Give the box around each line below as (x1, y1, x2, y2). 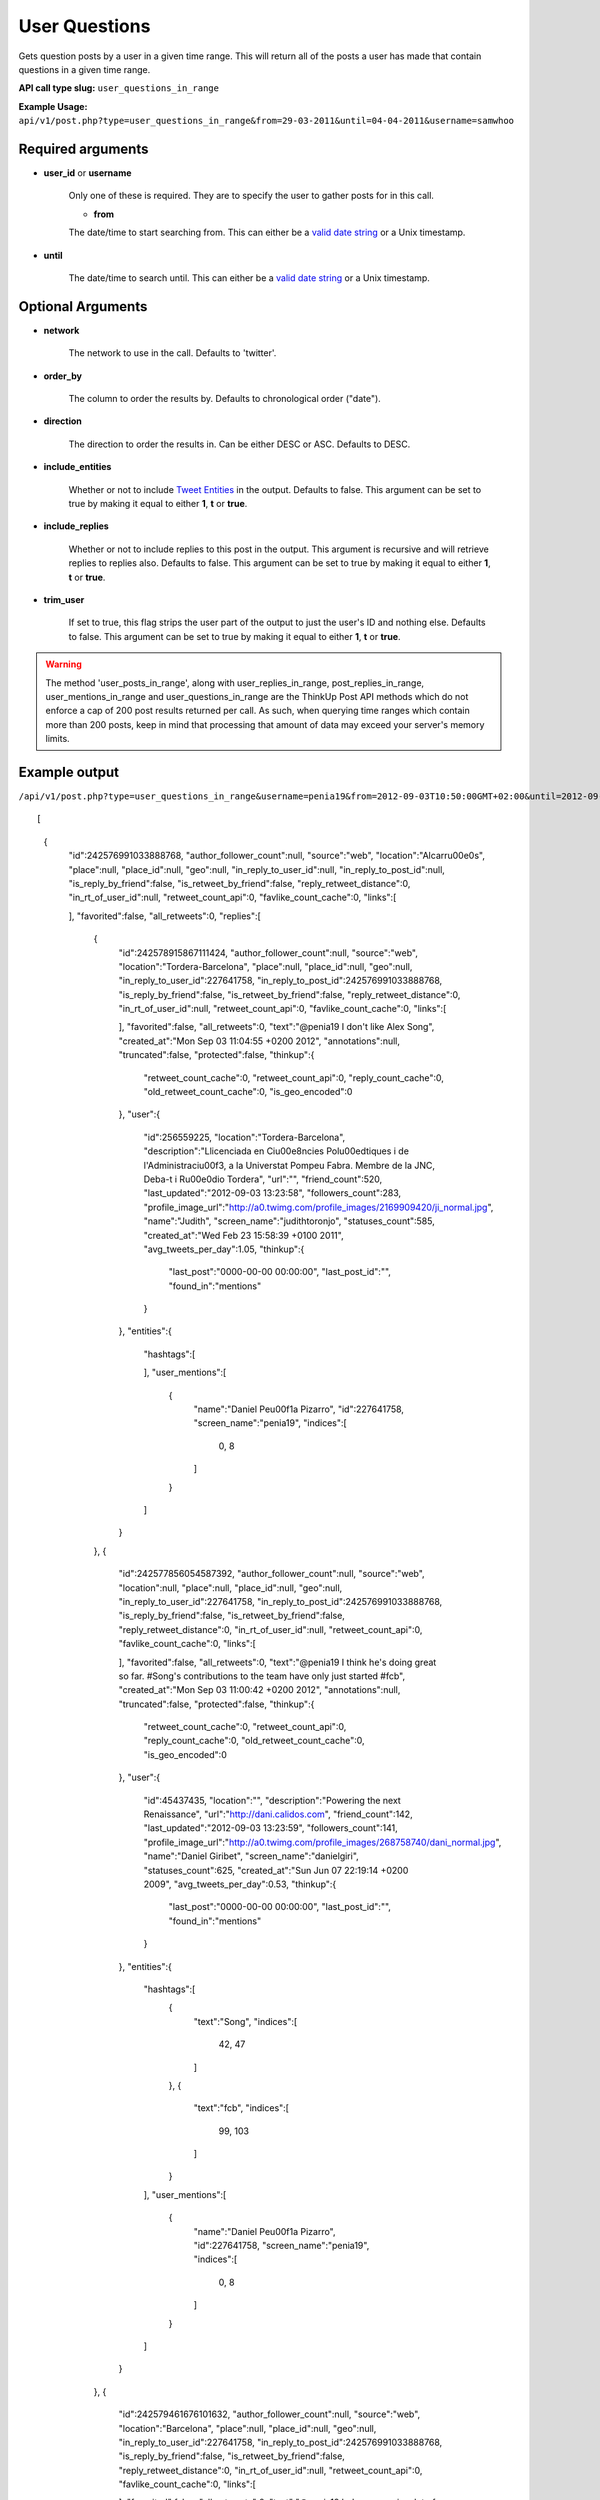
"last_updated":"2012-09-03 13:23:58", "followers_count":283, (143, 1187, 402, 1199)
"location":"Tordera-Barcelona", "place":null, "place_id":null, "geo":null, (118, 960, 413, 972)
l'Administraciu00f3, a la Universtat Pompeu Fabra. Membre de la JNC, (143, 1159, 435, 1171)
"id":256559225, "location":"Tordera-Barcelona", (143, 1131, 346, 1143)
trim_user (43, 593, 85, 605)
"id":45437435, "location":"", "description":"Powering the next (143, 1794, 402, 1806)
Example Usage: (18, 100, 88, 112)
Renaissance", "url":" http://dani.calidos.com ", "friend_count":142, (143, 1808, 414, 1820)
